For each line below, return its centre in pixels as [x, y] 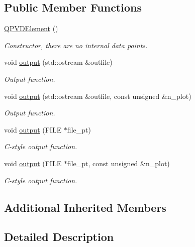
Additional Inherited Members [85, 207]
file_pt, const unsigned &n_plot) [118, 163]
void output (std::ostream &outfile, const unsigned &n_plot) [98, 96]
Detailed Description [59, 237]
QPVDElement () [31, 28]
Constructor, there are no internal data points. [76, 45]
